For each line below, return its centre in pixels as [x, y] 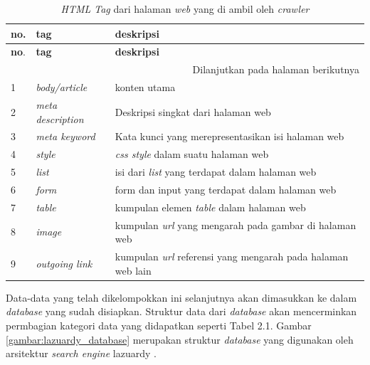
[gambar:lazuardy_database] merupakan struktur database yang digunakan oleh [180, 339]
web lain [133, 270]
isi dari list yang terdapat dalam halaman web [216, 172]
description [60, 118]
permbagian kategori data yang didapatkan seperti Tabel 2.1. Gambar [159, 325]
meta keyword [65, 136]
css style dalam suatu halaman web [192, 154]
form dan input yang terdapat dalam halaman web [226, 189]
